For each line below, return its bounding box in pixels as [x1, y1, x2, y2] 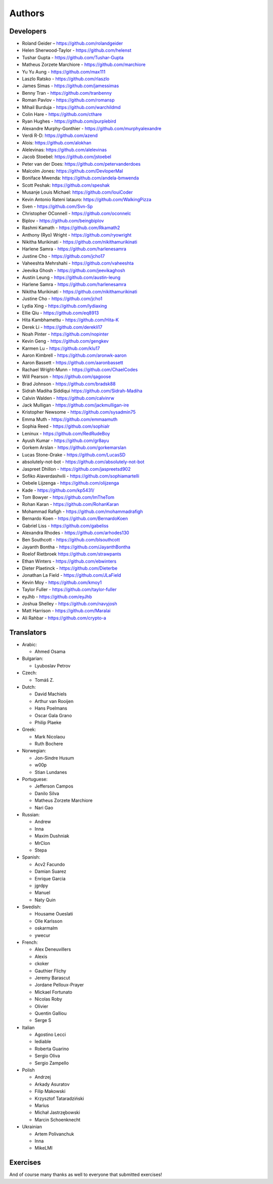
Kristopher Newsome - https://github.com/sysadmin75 [22, 409, 136, 415]
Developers [9, 27, 47, 35]
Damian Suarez [34, 868, 67, 874]
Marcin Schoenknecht [34, 1117, 81, 1123]
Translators [9, 628, 47, 637]
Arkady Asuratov [34, 1081, 70, 1087]
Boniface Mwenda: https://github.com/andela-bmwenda [22, 175, 139, 181]
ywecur [34, 932, 51, 938]
